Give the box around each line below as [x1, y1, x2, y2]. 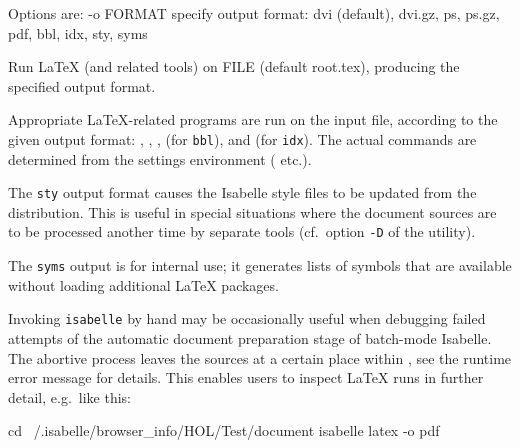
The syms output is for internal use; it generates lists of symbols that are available [8, 255, 512, 276]
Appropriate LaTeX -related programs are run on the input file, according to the [8, 109, 498, 130]
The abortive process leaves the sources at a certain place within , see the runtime [8, 347, 512, 368]
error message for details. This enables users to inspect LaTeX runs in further [8, 367, 484, 388]
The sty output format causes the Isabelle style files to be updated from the [8, 182, 477, 203]
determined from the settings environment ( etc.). [8, 148, 312, 169]
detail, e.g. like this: [8, 386, 131, 407]
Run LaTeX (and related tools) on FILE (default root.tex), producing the [8, 56, 460, 77]
